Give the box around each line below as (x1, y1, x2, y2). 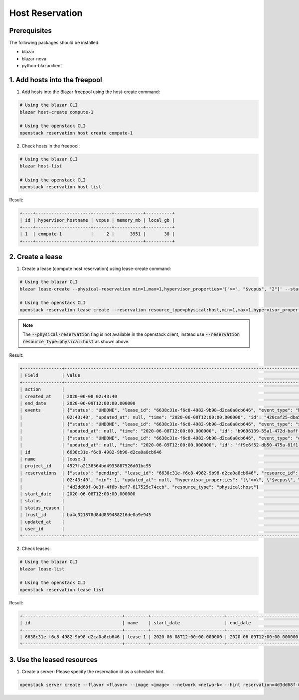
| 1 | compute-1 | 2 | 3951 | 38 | (19, 231, 175, 237)
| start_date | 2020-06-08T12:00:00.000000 (19, 491, 136, 497)
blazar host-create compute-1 (19, 109, 94, 115)
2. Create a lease (9, 253, 63, 261)
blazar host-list (19, 163, 62, 169)
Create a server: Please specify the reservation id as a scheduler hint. (21, 668, 165, 675)
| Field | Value (19, 373, 81, 378)
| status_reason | (19, 505, 65, 511)
